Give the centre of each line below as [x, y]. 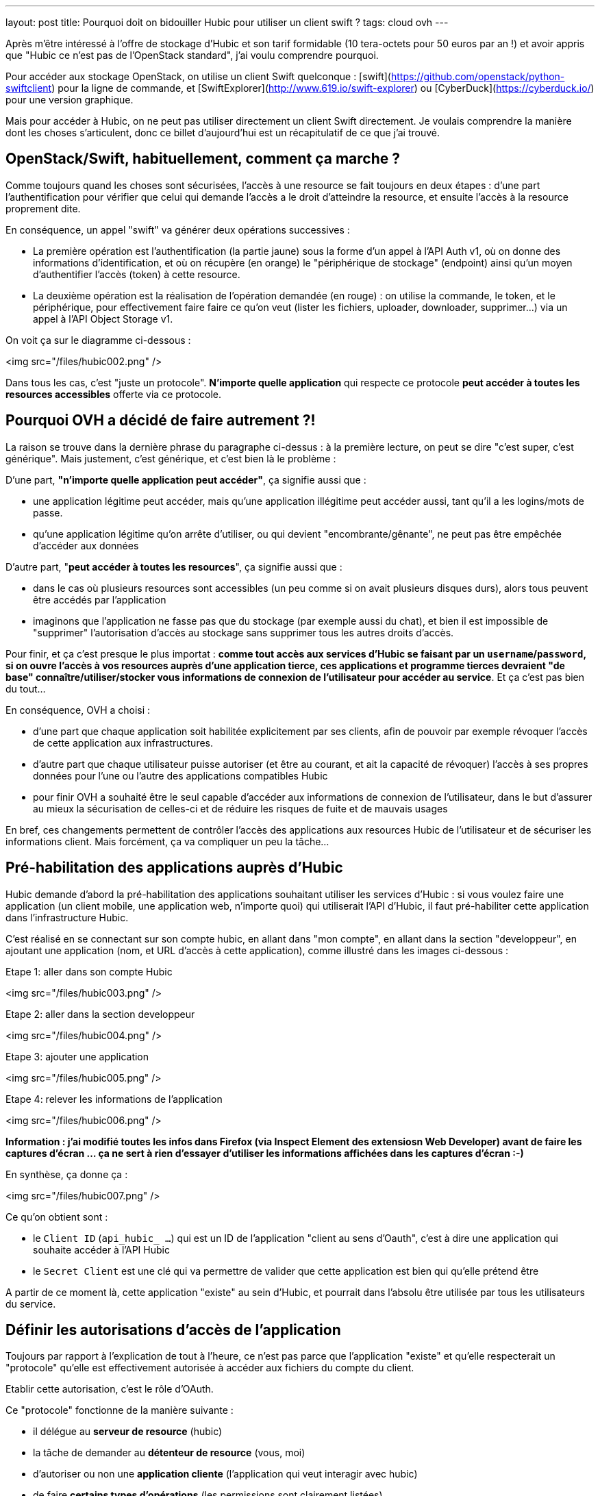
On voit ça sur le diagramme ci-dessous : [98, 340]
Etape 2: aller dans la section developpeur [100, 1014]
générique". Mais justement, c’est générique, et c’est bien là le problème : [171, 458]
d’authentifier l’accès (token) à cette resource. [137, 274]
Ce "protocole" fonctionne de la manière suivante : [120, 1410]
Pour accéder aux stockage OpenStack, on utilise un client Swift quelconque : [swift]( [198, 76]
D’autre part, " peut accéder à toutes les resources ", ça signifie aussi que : [174, 566]
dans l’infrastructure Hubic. [67, 917]
